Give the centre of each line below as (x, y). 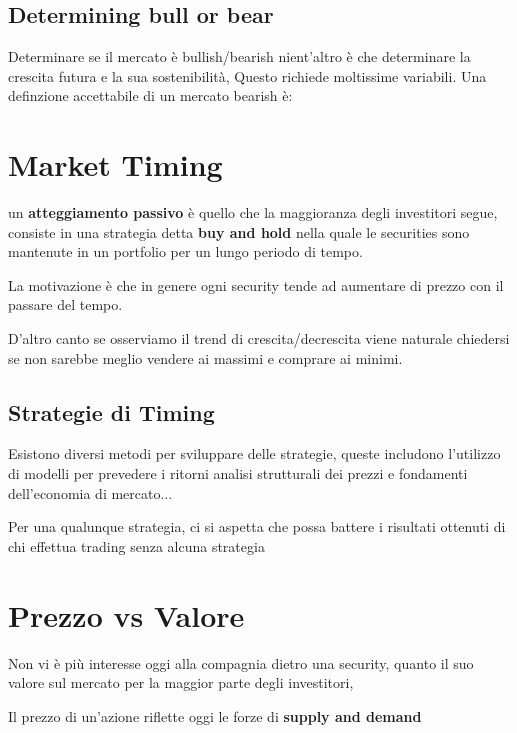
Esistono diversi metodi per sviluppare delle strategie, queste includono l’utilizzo (254, 453)
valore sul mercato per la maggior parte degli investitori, (181, 682)
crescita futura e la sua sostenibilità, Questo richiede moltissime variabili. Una (247, 75)
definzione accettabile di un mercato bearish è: (150, 95)
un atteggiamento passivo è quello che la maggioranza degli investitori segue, (253, 212)
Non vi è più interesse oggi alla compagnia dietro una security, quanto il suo (241, 662)
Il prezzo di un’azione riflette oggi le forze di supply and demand (215, 715)
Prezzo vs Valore (126, 614)
